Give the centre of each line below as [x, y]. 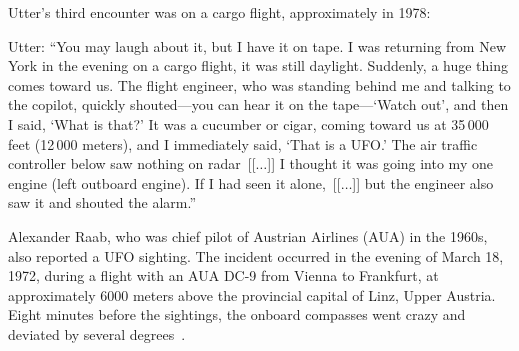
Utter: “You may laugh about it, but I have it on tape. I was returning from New [257, 45]
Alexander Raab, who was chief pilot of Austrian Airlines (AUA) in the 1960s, [248, 235]
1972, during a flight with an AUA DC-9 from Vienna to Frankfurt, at [223, 275]
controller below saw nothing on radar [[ [132, 163]
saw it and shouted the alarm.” [102, 202]
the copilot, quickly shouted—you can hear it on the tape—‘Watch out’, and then [258, 104]
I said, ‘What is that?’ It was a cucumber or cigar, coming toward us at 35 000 [248, 123]
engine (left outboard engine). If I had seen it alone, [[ [174, 182]
